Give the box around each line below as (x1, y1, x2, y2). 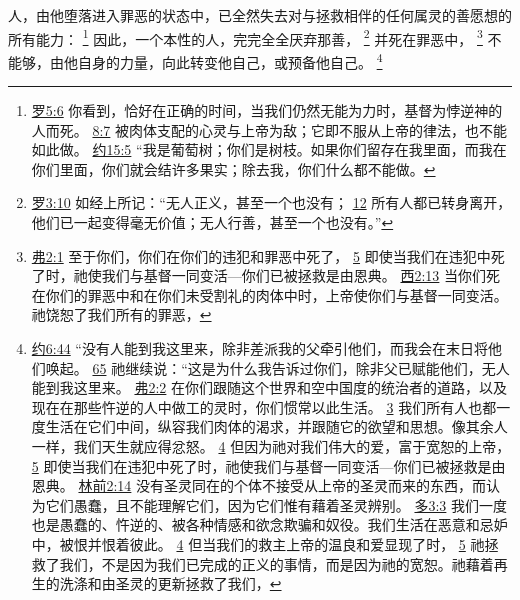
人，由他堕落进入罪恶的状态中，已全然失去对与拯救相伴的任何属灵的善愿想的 (8, 5, 512, 25)
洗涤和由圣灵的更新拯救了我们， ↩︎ (59, 573, 282, 594)
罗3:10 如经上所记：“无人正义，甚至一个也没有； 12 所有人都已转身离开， (31, 192, 512, 213)
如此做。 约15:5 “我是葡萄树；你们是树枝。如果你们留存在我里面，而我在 (31, 139, 507, 160)
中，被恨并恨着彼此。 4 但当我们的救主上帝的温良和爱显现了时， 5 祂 (31, 533, 485, 554)
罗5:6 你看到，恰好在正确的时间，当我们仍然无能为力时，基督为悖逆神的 (31, 100, 503, 121)
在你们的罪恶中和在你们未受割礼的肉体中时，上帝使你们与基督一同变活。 (31, 284, 508, 305)
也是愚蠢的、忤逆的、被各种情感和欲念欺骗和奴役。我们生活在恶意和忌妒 (31, 514, 508, 535)
